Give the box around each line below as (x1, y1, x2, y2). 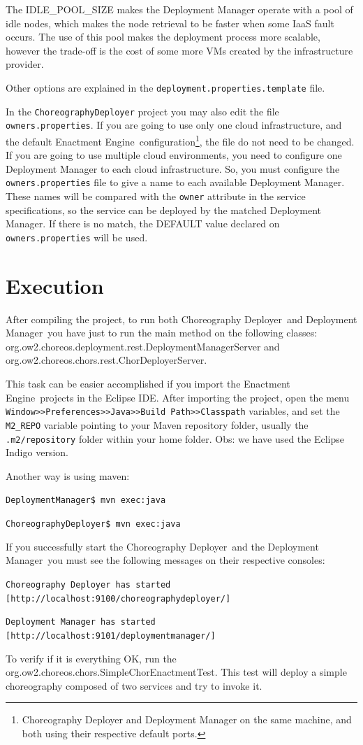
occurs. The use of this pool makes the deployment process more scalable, (6, 29, 320, 44)
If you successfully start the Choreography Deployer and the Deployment (6, 539, 319, 553)
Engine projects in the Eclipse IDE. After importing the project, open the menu (6, 390, 350, 404)
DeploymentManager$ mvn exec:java (6, 495, 166, 506)
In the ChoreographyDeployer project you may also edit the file (6, 104, 279, 118)
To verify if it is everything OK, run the (6, 651, 177, 665)
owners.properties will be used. (6, 229, 148, 244)
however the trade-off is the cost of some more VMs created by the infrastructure (6, 43, 353, 57)
